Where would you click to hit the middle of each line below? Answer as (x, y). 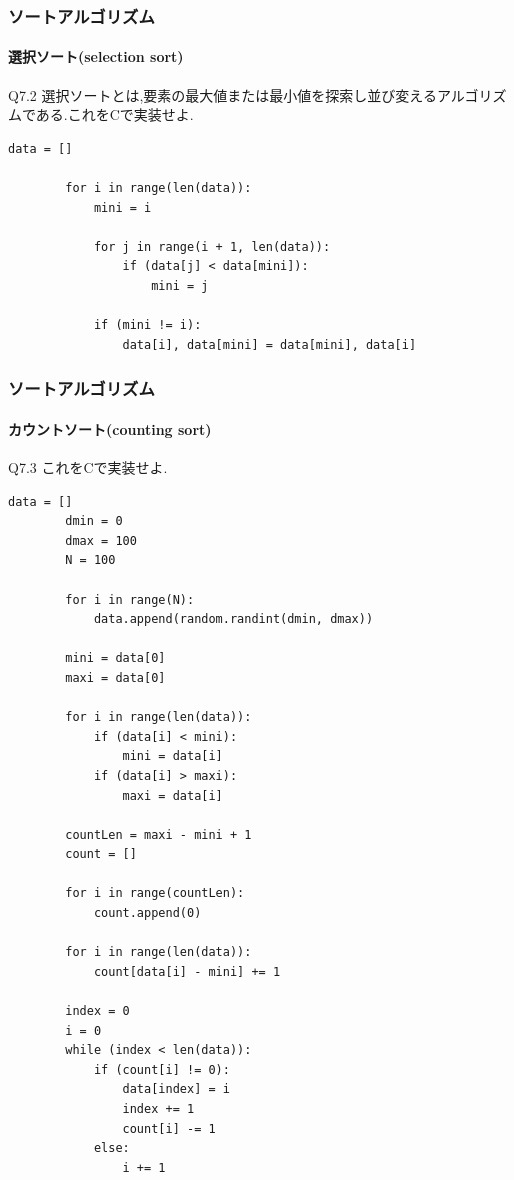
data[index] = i (176, 1089)
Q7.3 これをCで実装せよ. (88, 467)
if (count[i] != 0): (161, 1069)
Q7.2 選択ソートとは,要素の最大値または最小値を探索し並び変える (222, 94)
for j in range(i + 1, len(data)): (212, 246)
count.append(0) (147, 913)
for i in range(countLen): (155, 893)
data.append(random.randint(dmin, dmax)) (233, 619)
